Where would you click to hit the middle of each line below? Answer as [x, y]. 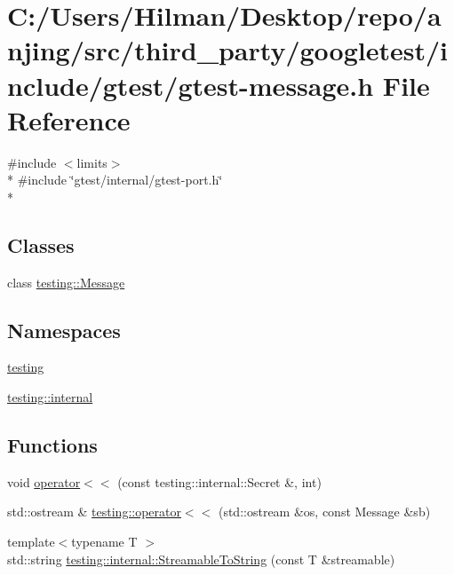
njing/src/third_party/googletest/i [228, 50]
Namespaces [64, 330]
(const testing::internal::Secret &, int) [219, 481]
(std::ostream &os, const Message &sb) [324, 512]
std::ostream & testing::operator [94, 512]
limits [92, 162]
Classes [41, 244]
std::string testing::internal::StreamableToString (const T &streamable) [201, 559]
